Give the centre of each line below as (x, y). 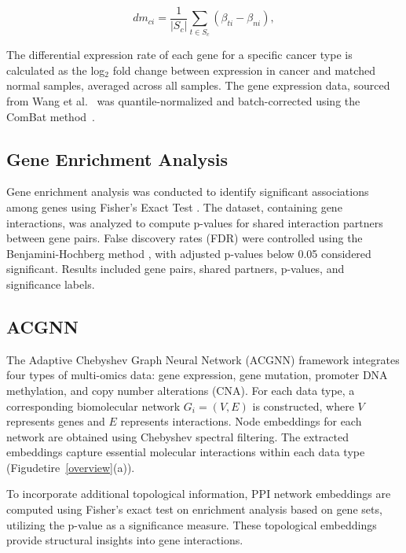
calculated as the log (56, 70)
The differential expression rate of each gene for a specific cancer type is (179, 55)
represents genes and (56, 421)
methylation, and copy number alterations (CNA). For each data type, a (181, 390)
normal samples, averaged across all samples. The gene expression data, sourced (198, 85)
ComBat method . (51, 116)
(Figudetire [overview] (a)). (71, 467)
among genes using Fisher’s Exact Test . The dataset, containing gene (174, 206)
